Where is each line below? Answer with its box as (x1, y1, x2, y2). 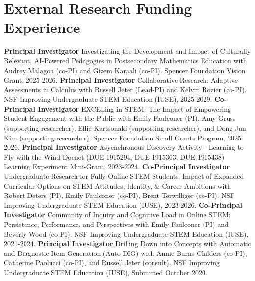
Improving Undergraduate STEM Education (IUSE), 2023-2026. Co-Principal (4, 199, 243, 210)
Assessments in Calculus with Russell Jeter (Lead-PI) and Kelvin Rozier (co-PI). (4, 84, 247, 94)
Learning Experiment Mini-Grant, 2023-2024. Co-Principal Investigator (4, 161, 230, 171)
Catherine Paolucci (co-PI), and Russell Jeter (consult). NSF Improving (4, 257, 220, 268)
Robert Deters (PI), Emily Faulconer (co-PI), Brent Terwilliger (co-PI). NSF (4, 190, 235, 200)
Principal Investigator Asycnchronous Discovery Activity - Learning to (22, 142, 244, 152)
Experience (4, 17, 80, 37)
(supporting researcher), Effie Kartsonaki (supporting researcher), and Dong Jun (4, 123, 246, 133)
